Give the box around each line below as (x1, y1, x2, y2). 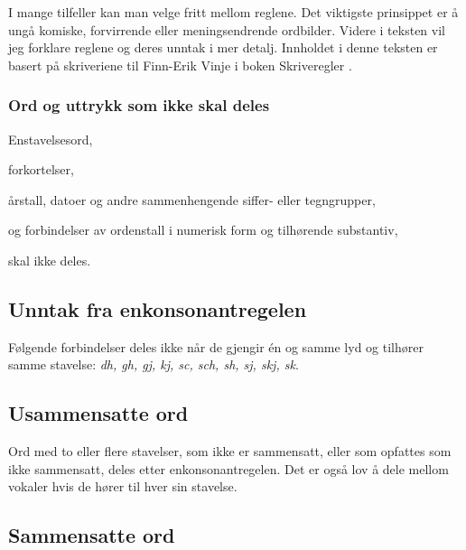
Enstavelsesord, (8, 129, 93, 148)
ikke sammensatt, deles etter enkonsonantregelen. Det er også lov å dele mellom (8, 459, 449, 478)
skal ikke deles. (8, 250, 91, 269)
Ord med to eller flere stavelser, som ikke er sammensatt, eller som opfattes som (8, 442, 452, 461)
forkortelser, (8, 160, 74, 179)
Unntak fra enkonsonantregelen (8, 294, 307, 322)
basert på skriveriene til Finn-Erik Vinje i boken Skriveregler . (8, 55, 352, 74)
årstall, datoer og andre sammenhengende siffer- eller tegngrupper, (8, 190, 376, 209)
